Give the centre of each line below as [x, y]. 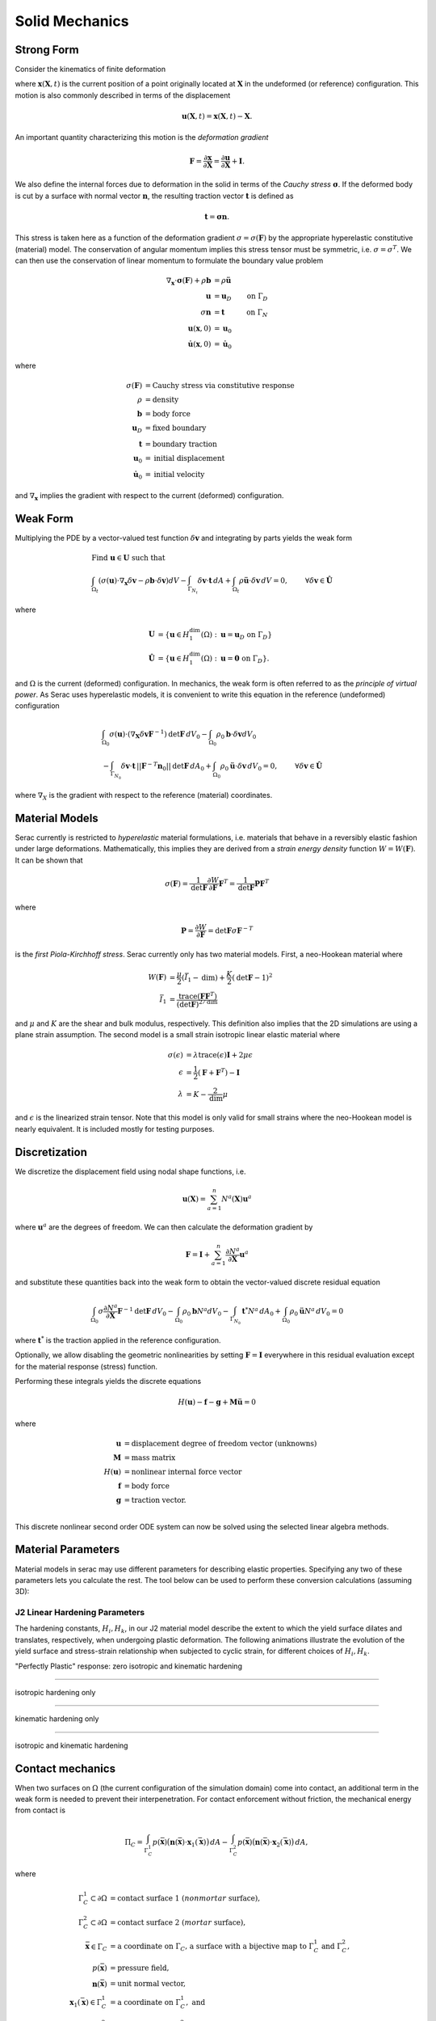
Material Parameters [67, 1549]
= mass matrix [150, 1458]
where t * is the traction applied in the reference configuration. [118, 1340]
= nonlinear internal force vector [183, 1472]
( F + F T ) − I [219, 1072]
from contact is [40, 1810]
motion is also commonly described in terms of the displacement [123, 95]
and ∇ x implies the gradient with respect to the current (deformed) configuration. [149, 496]
